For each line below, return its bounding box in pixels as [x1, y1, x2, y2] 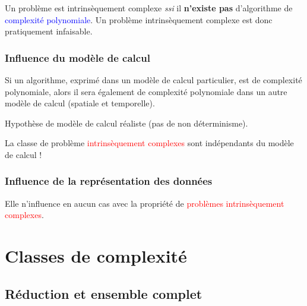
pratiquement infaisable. [5, 25, 93, 37]
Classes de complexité [5, 244, 187, 268]
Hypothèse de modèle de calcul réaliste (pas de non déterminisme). [5, 116, 248, 129]
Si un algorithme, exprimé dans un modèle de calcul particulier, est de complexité [5, 74, 302, 86]
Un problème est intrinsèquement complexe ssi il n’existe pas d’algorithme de [5, 2, 293, 14]
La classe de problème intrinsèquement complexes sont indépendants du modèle [5, 137, 294, 149]
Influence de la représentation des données [5, 173, 213, 188]
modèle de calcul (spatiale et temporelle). [5, 97, 155, 109]
